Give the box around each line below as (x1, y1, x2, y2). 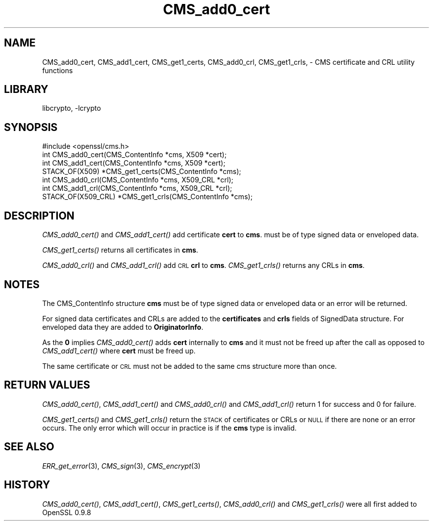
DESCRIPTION (4, 209, 75, 222)
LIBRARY (4, 83, 48, 96)
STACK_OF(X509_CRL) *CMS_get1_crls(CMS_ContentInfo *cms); (42, 192, 253, 201)
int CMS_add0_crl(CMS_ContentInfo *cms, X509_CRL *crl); (42, 175, 234, 184)
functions (42, 66, 73, 75)
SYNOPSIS (4, 121, 58, 133)
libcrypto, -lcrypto (42, 104, 101, 113)
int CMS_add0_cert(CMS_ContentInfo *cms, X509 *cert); (42, 150, 227, 159)
